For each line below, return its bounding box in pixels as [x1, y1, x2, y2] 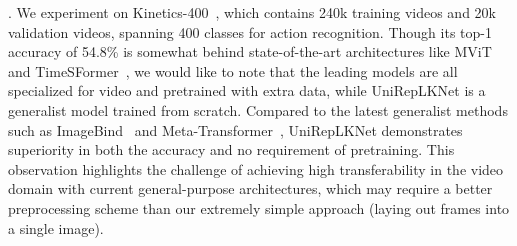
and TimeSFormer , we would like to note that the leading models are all [8, 60, 458, 81]
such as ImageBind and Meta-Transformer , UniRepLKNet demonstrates [8, 119, 463, 140]
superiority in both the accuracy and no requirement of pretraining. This [8, 139, 455, 160]
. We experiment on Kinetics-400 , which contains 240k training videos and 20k [8, 2, 496, 22]
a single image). [8, 217, 104, 238]
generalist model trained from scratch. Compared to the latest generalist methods [8, 99, 508, 120]
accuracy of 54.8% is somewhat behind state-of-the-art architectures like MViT [8, 41, 492, 62]
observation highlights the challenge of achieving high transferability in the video [8, 158, 504, 179]
